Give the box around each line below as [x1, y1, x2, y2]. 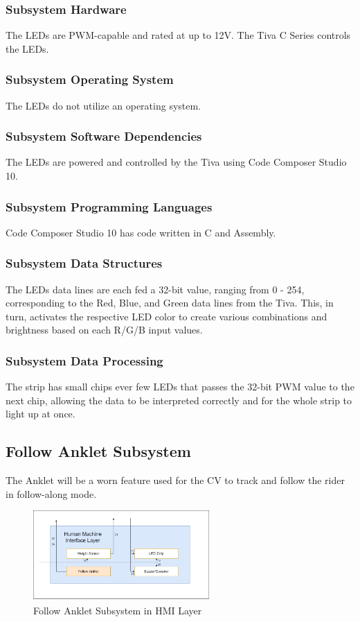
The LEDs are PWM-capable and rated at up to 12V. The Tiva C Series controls [6, 28, 351, 42]
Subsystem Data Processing [6, 352, 163, 369]
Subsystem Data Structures [6, 254, 163, 272]
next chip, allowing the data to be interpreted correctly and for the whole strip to [6, 392, 352, 407]
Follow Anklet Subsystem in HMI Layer [33, 603, 202, 617]
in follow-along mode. [6, 486, 97, 501]
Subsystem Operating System [6, 71, 174, 88]
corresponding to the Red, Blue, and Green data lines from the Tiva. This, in [6, 295, 334, 310]
